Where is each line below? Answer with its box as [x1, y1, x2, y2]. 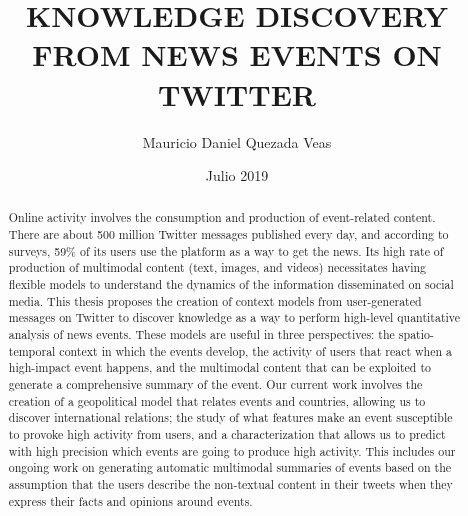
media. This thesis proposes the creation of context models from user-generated [8, 292, 422, 309]
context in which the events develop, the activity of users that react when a [59, 342, 452, 359]
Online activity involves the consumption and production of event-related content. [8, 209, 436, 226]
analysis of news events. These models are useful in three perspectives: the [8, 326, 395, 343]
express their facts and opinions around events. [8, 492, 253, 509]
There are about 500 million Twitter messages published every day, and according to [8, 226, 449, 243]
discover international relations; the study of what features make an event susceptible [8, 409, 453, 426]
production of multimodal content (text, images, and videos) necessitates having [8, 259, 426, 276]
